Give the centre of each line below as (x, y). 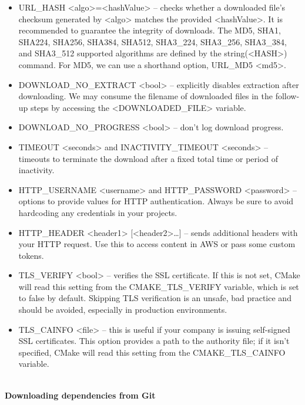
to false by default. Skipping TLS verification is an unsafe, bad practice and (155, 298)
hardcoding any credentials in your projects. (98, 212)
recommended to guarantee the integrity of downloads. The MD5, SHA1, (150, 30)
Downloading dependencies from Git (80, 395)
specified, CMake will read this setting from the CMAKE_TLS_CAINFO (152, 352)
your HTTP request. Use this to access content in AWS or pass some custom (157, 244)
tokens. (31, 255)
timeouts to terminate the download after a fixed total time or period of (148, 158)
